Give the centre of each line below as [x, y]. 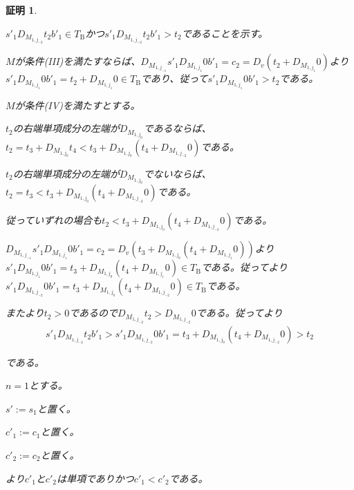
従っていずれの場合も [54, 220]
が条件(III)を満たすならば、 [78, 61]
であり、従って [174, 78]
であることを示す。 [225, 33]
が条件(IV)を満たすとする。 [77, 105]
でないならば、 [177, 173]
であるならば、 [177, 128]
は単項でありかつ [95, 478]
